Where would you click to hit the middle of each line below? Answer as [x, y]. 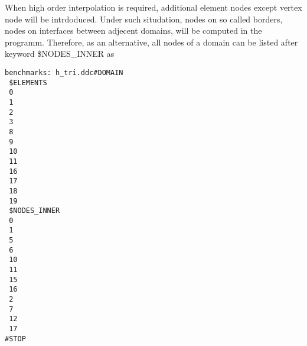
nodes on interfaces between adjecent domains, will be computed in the [133, 30]
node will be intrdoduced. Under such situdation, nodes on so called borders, [144, 19]
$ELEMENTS [28, 83]
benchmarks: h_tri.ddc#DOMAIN [64, 72]
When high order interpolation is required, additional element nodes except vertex [153, 7]
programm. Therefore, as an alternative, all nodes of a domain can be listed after [151, 42]
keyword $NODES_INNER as [60, 54]
